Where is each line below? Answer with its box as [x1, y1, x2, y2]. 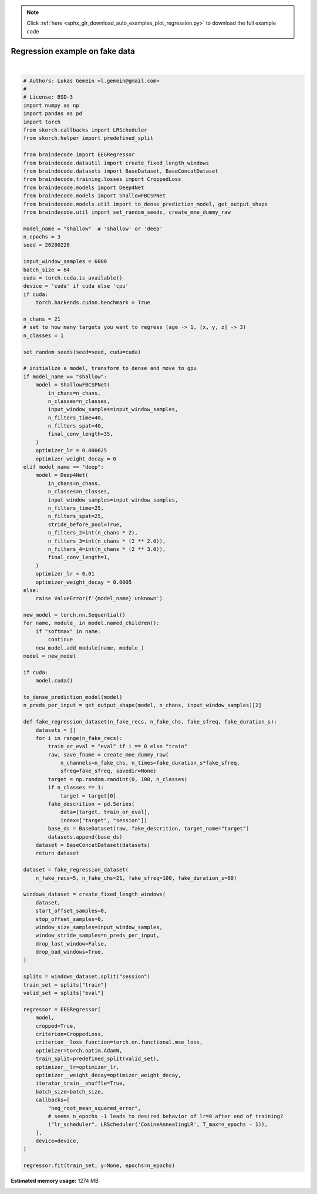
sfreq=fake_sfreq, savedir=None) [60, 768, 157, 775]
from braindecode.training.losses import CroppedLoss [23, 176, 181, 183]
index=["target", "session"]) [60, 817, 147, 823]
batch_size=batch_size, [35, 1088, 104, 1095]
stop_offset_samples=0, [35, 916, 104, 922]
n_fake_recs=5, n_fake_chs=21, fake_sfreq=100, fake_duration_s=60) [35, 875, 237, 881]
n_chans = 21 [23, 316, 61, 322]
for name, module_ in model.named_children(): [23, 620, 160, 627]
